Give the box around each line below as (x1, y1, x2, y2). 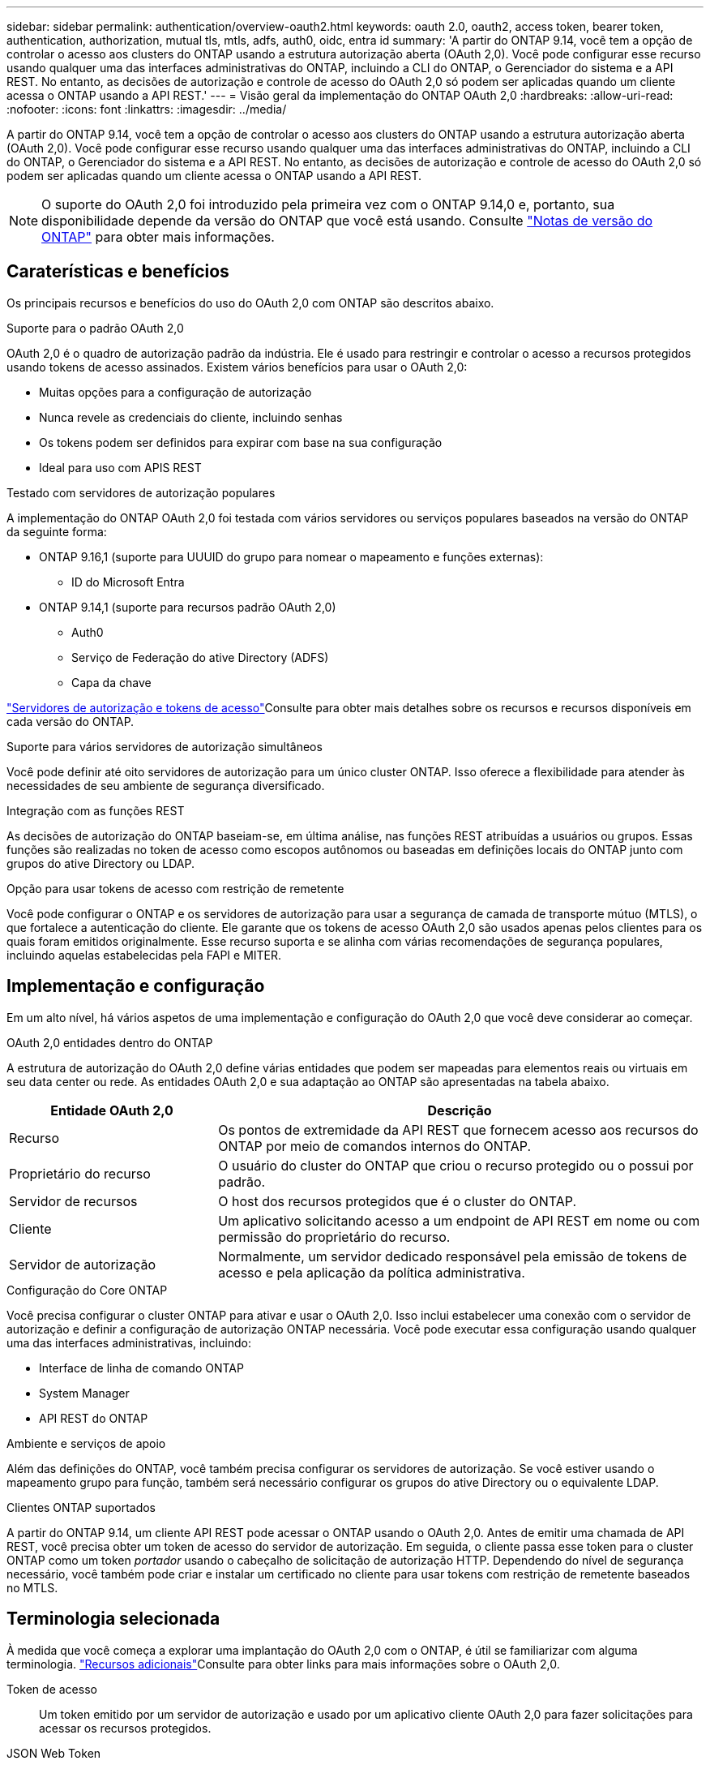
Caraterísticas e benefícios (6, 261, 229, 282)
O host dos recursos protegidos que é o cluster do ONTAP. (218, 1192, 577, 1209)
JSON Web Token (6, 1746, 101, 1760)
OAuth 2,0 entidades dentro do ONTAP (6, 1035, 213, 1050)
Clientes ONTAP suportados (6, 1500, 156, 1514)
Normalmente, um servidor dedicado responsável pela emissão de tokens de (218, 1248, 687, 1265)
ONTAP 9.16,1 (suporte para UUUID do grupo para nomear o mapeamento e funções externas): (39, 549, 544, 564)
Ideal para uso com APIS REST (39, 460, 202, 475)
